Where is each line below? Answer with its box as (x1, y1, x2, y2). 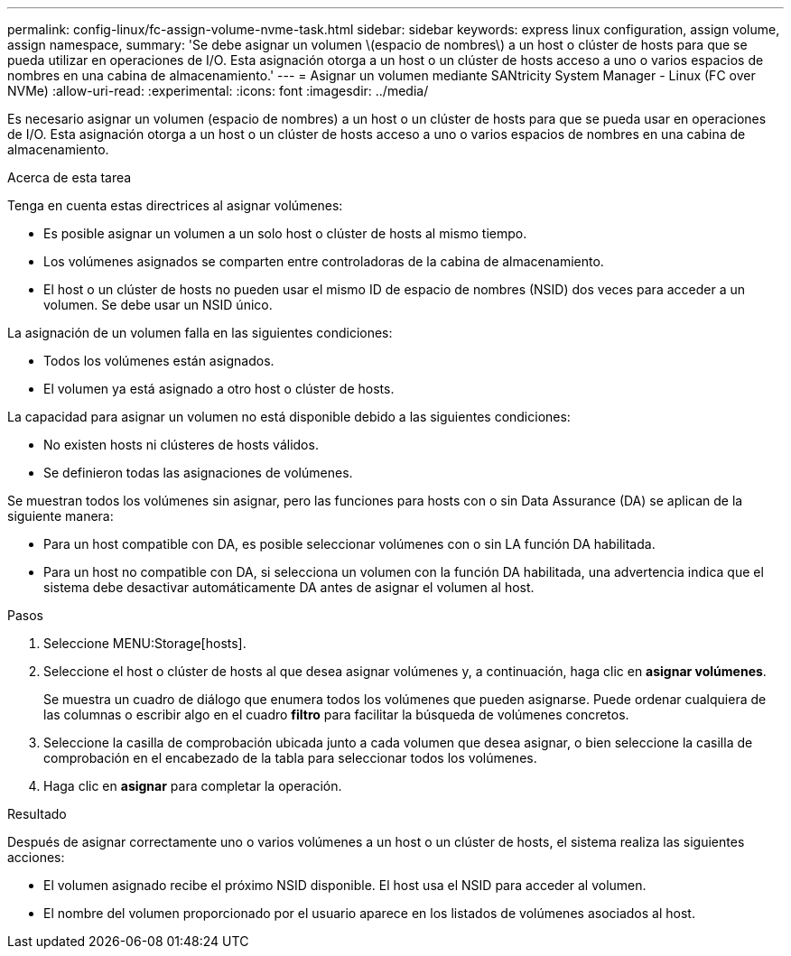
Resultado (7, 806, 67, 821)
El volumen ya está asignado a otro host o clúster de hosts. (43, 381, 395, 396)
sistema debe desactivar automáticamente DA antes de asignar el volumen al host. (43, 580, 535, 595)
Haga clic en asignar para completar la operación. (43, 778, 342, 794)
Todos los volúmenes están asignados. (43, 353, 275, 368)
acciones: (7, 849, 65, 865)
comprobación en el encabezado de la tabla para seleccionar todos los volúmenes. (43, 750, 537, 766)
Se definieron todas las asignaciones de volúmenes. (43, 465, 353, 480)
